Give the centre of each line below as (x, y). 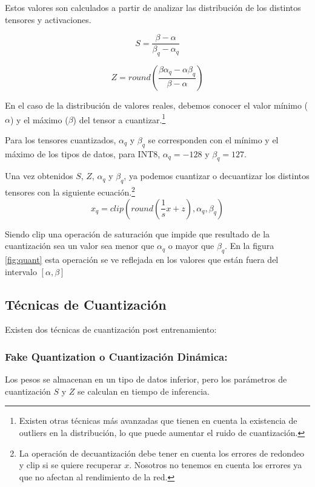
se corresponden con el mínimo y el (213, 139)
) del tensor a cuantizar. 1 (119, 118)
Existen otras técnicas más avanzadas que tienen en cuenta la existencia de (158, 421)
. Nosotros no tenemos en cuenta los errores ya (216, 465)
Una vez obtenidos (39, 176)
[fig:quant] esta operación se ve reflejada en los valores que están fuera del (142, 259)
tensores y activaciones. (48, 19)
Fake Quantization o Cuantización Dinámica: (116, 356)
